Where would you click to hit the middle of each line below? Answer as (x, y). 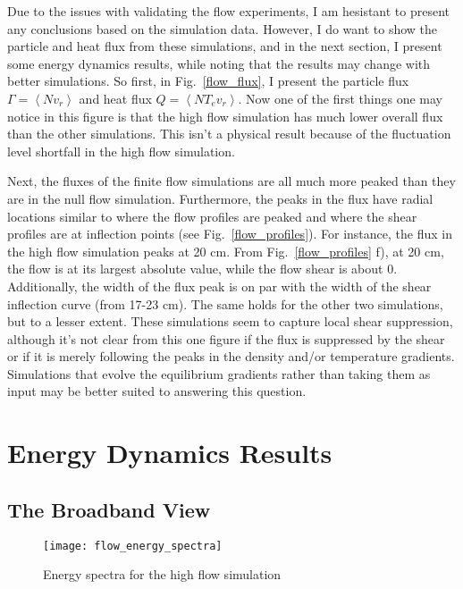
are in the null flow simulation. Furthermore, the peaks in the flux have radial (220, 198)
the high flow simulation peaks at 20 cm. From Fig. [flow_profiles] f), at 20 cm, (226, 251)
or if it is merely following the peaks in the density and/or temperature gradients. (231, 356)
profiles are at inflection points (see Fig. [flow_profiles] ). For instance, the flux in (230, 234)
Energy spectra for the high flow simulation (162, 574)
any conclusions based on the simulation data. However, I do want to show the (223, 28)
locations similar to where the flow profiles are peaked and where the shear (212, 216)
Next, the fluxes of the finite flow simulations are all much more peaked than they (231, 181)
